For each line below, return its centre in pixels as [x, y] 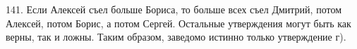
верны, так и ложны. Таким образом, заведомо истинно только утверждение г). [176, 37]
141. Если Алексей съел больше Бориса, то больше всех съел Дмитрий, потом [174, 9]
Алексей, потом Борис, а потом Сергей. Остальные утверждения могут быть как [178, 23]
